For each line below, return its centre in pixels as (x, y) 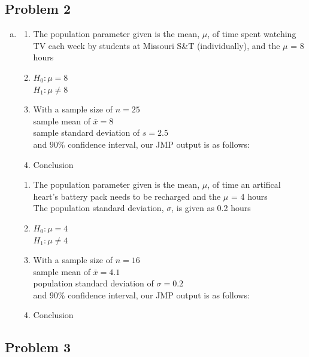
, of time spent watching (252, 34)
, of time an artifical (244, 184)
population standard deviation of (93, 283)
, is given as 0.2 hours (211, 208)
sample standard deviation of (87, 132)
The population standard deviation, (99, 208)
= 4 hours (249, 196)
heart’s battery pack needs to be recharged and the (127, 196)
